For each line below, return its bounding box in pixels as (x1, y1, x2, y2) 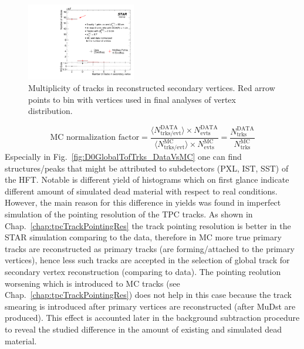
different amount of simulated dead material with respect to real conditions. (5, 184, 278, 197)
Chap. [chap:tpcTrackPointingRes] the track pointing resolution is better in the (5, 219, 291, 231)
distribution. (28, 105, 73, 117)
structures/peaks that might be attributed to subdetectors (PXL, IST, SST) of (5, 162, 289, 174)
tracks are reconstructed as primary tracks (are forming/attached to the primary (5, 242, 295, 254)
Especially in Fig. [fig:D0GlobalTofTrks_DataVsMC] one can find (5, 150, 242, 163)
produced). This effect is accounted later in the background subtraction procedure (5, 311, 300, 324)
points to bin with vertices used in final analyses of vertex (28, 93, 236, 105)
